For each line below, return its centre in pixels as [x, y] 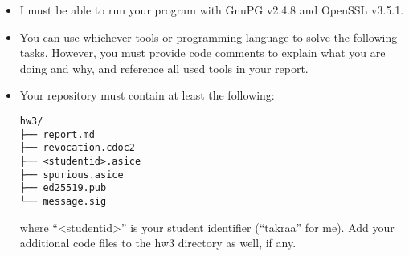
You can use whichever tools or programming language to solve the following [209, 37]
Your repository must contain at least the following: [147, 95]
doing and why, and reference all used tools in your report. [164, 68]
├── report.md [57, 134]
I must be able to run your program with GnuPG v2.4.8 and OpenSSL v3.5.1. [212, 10]
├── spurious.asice [72, 175]
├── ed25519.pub [63, 188]
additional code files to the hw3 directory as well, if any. [158, 243]
